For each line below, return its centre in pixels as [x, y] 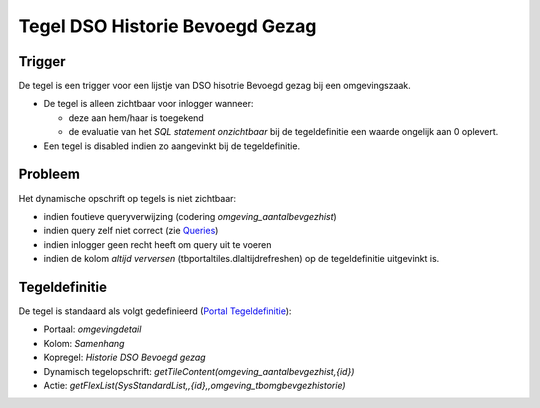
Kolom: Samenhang [84, 343]
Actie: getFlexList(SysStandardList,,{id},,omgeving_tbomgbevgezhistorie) [194, 385]
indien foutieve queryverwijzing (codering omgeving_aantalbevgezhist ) [190, 216]
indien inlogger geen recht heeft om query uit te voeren [157, 244]
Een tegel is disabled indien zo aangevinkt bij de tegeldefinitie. [171, 146]
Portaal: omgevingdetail [92, 329]
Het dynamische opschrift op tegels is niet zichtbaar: [127, 198]
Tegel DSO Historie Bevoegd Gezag [167, 26]
